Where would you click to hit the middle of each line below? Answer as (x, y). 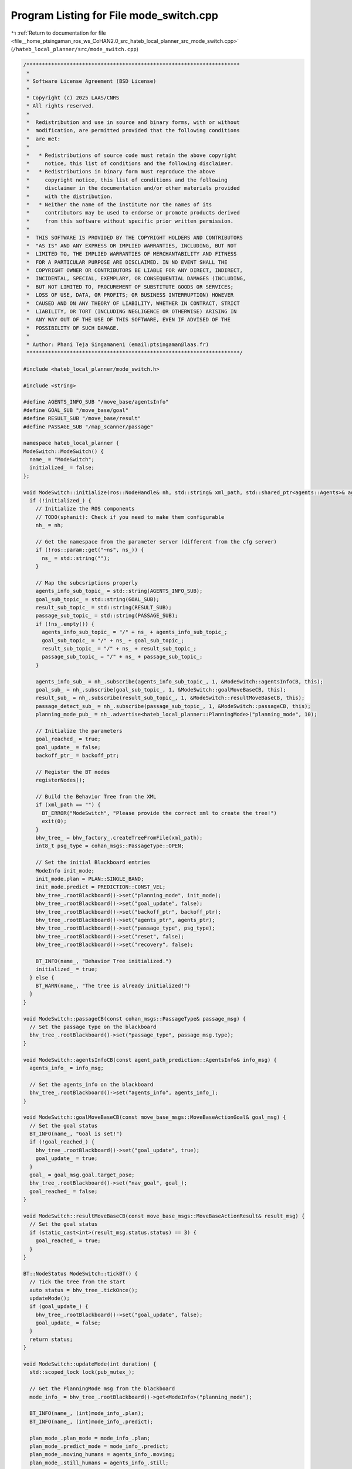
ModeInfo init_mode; (65, 871)
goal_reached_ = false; (64, 1191)
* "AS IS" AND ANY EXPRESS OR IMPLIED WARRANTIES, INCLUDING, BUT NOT (132, 246)
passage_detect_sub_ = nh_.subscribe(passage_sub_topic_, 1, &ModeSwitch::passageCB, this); (173, 706)
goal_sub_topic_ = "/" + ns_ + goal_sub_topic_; (113, 640)
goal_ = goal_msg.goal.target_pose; (82, 1175)
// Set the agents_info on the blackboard (92, 1084)
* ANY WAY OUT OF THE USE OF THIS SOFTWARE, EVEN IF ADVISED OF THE (129, 320)
